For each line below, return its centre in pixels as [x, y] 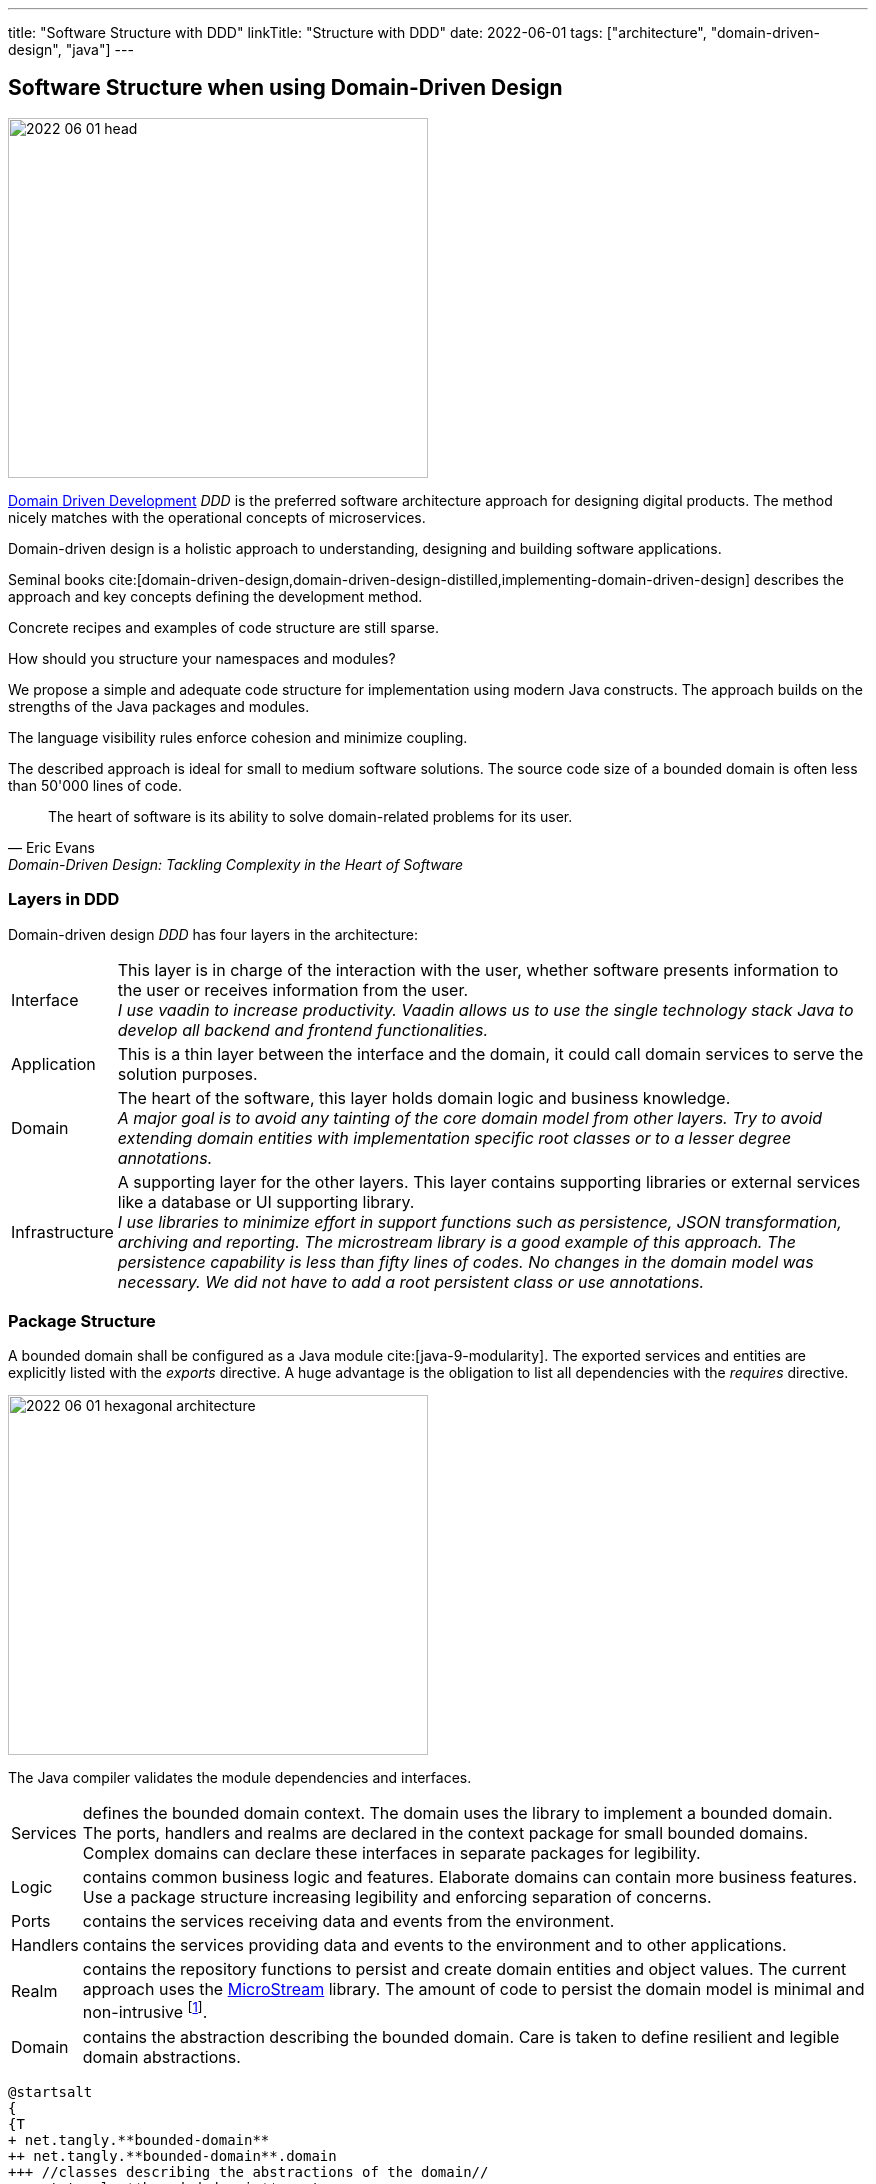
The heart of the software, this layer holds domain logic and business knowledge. [424, 1097]
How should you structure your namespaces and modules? [202, 658]
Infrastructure [62, 1231]
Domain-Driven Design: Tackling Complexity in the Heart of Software [236, 864]
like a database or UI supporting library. [266, 1201]
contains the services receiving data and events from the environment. [348, 1921]
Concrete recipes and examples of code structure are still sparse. [223, 627]
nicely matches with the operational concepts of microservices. [217, 517]
